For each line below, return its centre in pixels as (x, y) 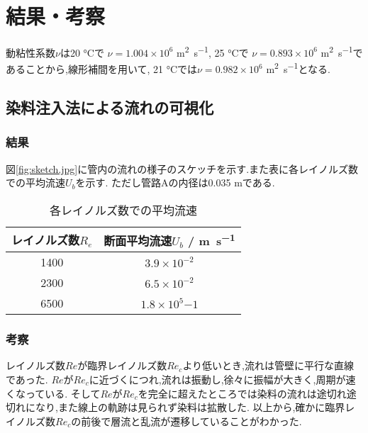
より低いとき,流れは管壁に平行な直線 (268, 365)
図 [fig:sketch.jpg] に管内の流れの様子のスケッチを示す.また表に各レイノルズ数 (182, 168)
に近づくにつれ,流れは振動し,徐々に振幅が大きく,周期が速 (222, 379)
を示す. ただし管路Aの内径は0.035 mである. (175, 182)
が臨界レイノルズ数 (122, 365)
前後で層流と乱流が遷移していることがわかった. (191, 421)
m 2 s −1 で (342, 51)
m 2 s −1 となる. (298, 68)
